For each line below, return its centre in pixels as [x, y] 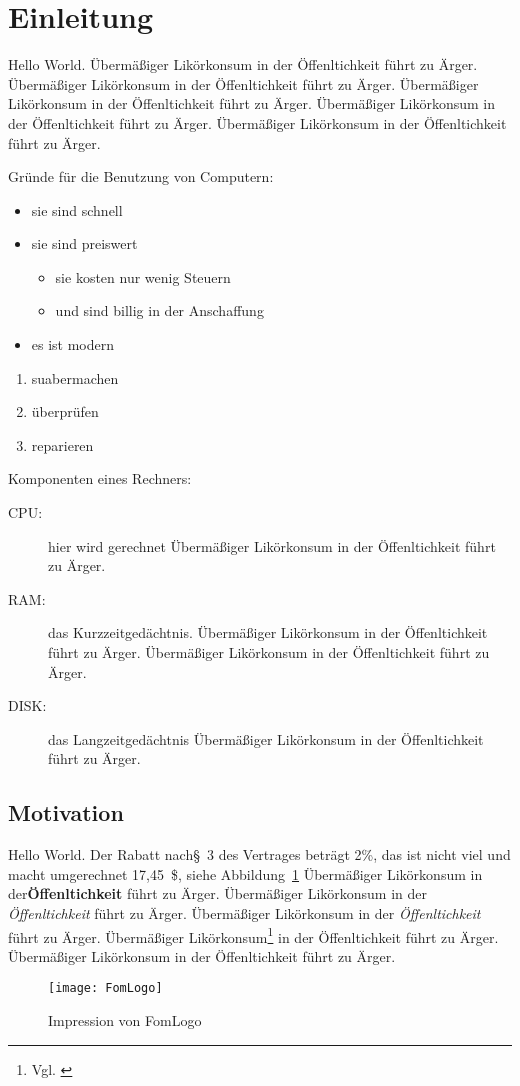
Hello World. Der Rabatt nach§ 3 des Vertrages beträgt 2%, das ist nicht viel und [259, 854]
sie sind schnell [77, 209]
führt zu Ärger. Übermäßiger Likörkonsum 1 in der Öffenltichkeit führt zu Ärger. [253, 935]
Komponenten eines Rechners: [100, 478]
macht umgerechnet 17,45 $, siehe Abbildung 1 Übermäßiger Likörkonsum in [245, 873]
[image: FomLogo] [105, 988]
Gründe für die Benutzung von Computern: [141, 176]
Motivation [66, 812]
